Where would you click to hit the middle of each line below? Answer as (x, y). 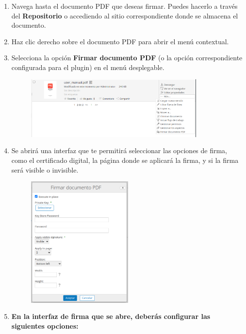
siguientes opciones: (45, 325)
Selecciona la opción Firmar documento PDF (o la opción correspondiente (127, 58)
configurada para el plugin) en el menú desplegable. (88, 67)
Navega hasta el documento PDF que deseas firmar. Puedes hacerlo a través (124, 6)
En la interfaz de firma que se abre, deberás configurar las (111, 316)
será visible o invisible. (45, 169)
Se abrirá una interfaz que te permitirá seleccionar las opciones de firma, (119, 150)
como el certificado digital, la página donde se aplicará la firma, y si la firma (125, 160)
